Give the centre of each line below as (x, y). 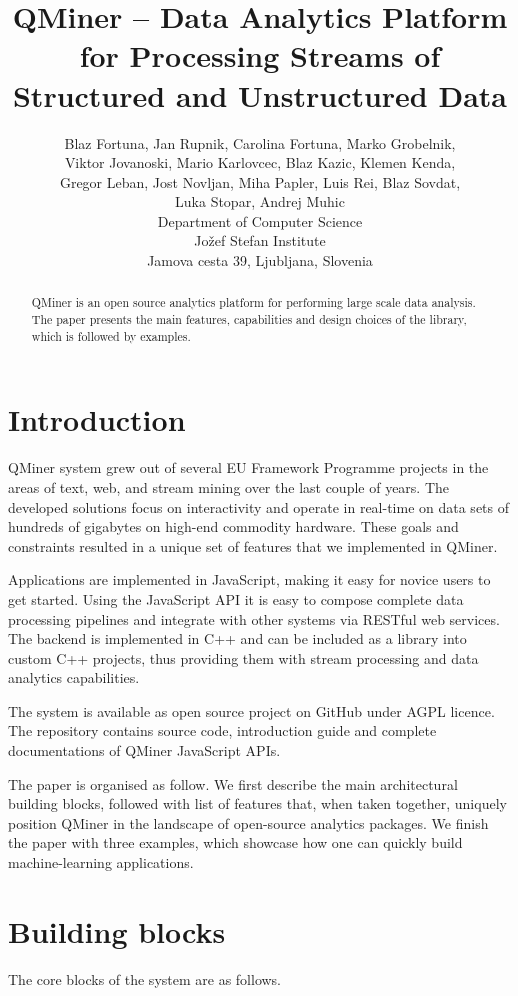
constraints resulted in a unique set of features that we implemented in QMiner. (253, 545)
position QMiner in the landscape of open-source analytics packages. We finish (248, 822)
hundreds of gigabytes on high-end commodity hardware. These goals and (233, 526)
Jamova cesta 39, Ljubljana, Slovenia (260, 260)
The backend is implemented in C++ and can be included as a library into (237, 638)
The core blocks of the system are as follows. (145, 978)
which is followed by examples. (111, 335)
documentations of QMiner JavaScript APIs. (144, 750)
